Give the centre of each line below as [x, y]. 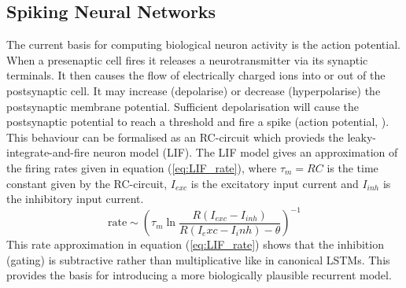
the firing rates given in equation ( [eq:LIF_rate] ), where [142, 167]
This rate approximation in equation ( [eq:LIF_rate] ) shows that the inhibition [195, 244]
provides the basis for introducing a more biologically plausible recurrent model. [199, 275]
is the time [352, 167]
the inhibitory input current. [75, 199]
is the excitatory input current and [275, 183]
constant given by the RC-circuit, [87, 183]
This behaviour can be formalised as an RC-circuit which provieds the [175, 137]
